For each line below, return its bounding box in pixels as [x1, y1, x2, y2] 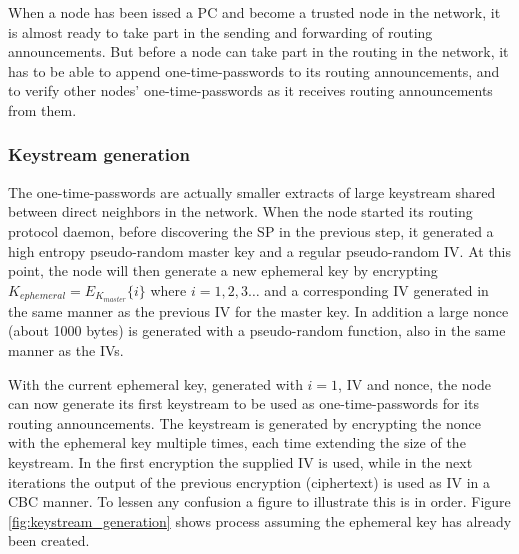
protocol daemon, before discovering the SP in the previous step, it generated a [8, 220, 494, 241]
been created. [8, 530, 90, 551]
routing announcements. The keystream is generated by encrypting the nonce [8, 412, 481, 433]
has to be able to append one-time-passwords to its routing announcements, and [8, 60, 500, 81]
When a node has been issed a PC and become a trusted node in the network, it [8, 2, 501, 22]
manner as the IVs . [8, 340, 124, 361]
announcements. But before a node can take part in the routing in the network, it [8, 41, 509, 62]
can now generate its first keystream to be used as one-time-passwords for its [8, 393, 479, 414]
